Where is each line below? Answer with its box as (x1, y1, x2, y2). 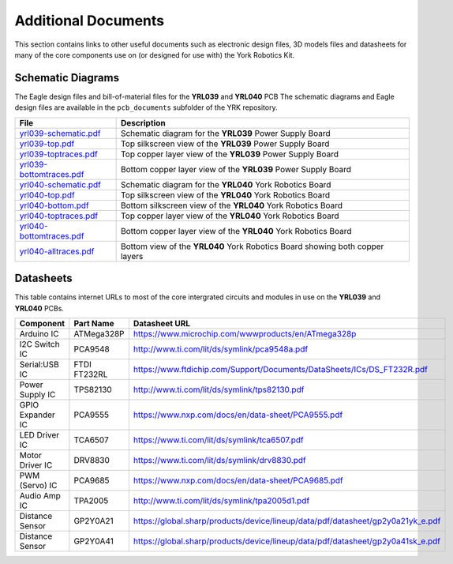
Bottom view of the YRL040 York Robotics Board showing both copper (120, 241, 384, 252)
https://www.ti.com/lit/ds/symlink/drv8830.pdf (133, 454, 307, 465)
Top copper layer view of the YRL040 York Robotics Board (120, 210, 339, 221)
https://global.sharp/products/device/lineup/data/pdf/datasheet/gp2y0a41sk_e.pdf (133, 536, 441, 547)
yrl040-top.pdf (19, 190, 75, 201)
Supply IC (19, 389, 56, 400)
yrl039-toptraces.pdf (19, 149, 98, 160)
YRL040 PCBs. (14, 303, 65, 313)
